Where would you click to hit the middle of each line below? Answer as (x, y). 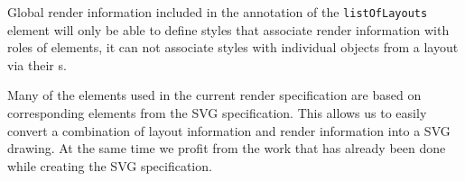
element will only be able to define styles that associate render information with (228, 29)
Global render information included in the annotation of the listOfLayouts (218, 12)
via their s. (37, 64)
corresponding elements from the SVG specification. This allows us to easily (217, 113)
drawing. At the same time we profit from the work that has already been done (227, 148)
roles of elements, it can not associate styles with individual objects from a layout (233, 47)
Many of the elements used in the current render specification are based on (214, 95)
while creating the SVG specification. (110, 165)
